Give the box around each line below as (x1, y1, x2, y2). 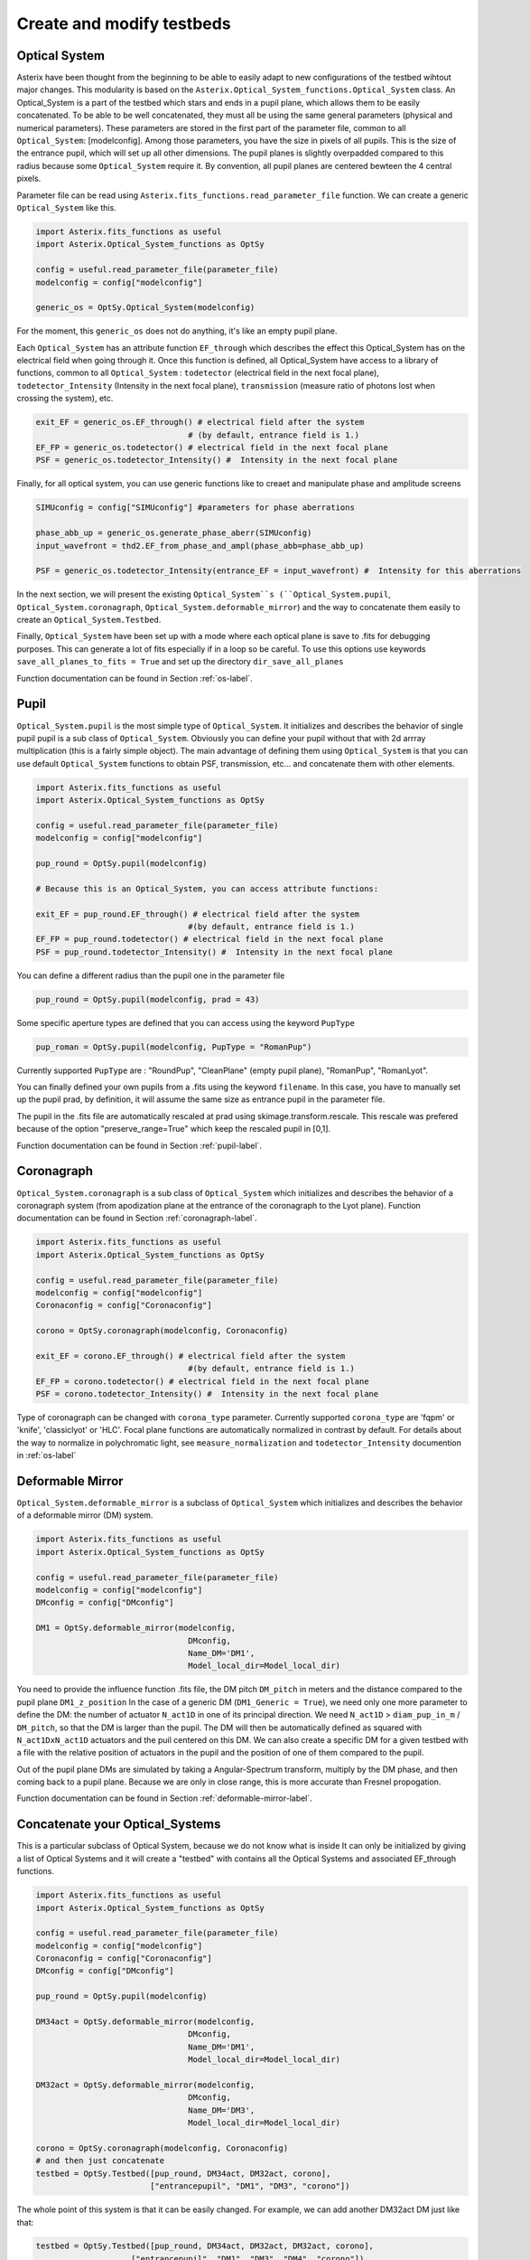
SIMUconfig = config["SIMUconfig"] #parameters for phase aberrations (35, 503, 356, 513)
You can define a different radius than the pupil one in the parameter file (16, 970, 285, 981)
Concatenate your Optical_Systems (16, 1817, 221, 1832)
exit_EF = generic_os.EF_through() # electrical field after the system (35, 417, 365, 428)
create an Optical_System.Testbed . (16, 615, 162, 626)
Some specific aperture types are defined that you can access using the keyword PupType (16, 1017, 356, 1028)
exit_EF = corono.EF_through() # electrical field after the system (35, 1351, 346, 1361)
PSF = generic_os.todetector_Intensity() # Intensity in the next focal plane (35, 455, 398, 466)
